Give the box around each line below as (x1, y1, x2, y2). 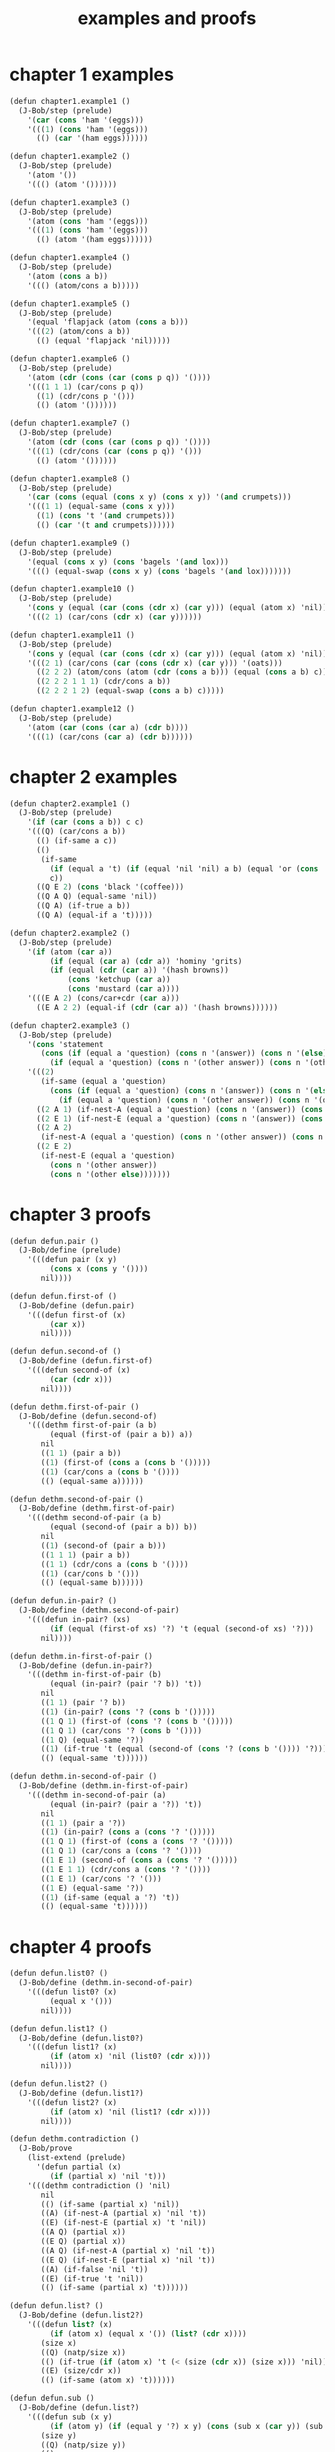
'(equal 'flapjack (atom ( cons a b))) (27, 317, 189, 327)
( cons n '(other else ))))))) (49, 1169, 171, 1179)
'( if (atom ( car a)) (27, 947, 113, 957)
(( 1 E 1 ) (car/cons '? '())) (40, 1873, 162, 1884)
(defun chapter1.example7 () (9, 418, 131, 429)
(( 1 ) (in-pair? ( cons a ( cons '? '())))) (40, 1827, 216, 1837)
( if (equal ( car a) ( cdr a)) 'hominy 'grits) (49, 956, 243, 966)
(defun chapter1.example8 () (9, 473, 131, 484)
